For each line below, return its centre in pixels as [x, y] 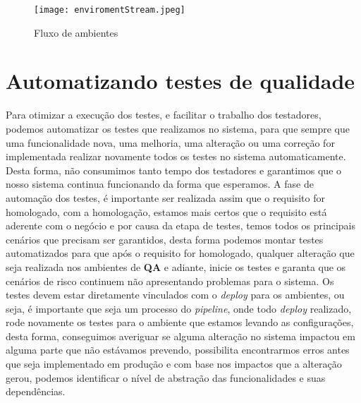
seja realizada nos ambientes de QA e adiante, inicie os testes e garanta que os [176, 266]
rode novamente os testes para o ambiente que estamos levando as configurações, [180, 322]
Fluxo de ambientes [76, 32]
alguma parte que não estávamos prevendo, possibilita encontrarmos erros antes [178, 350]
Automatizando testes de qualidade [180, 81]
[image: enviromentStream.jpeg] [110, 10]
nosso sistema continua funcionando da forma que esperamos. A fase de [160, 184]
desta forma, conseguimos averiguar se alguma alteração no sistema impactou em [180, 336]
